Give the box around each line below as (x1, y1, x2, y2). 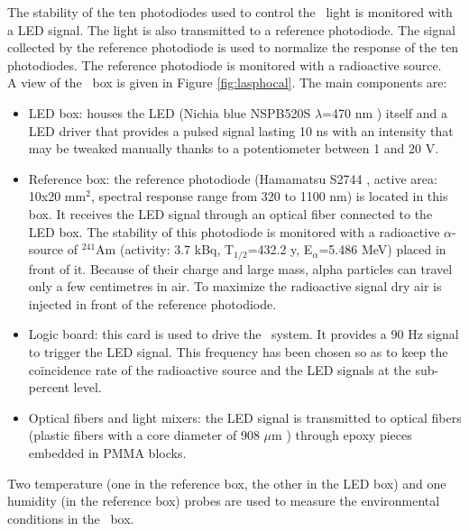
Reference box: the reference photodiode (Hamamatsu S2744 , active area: (28, 169, 437, 188)
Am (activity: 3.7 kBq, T (96, 240, 234, 259)
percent (28, 378, 69, 397)
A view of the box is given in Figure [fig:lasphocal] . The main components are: (7, 73, 447, 92)
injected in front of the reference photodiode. (28, 294, 277, 313)
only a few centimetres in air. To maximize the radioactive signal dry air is (28, 277, 442, 296)
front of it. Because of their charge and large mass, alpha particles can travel (28, 259, 453, 278)
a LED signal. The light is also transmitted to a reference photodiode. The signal (7, 20, 455, 39)
